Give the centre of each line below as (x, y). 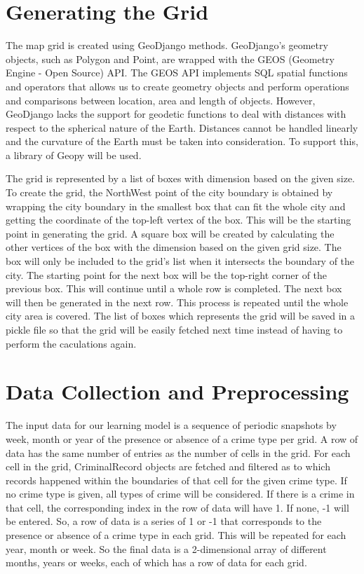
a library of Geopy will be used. (74, 155)
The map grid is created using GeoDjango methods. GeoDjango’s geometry (167, 45)
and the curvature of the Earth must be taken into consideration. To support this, (182, 141)
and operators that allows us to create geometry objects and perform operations (177, 86)
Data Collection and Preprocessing (177, 391)
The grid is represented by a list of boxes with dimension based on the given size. (181, 178)
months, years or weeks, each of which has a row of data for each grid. (156, 562)
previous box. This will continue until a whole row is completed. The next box (174, 288)
